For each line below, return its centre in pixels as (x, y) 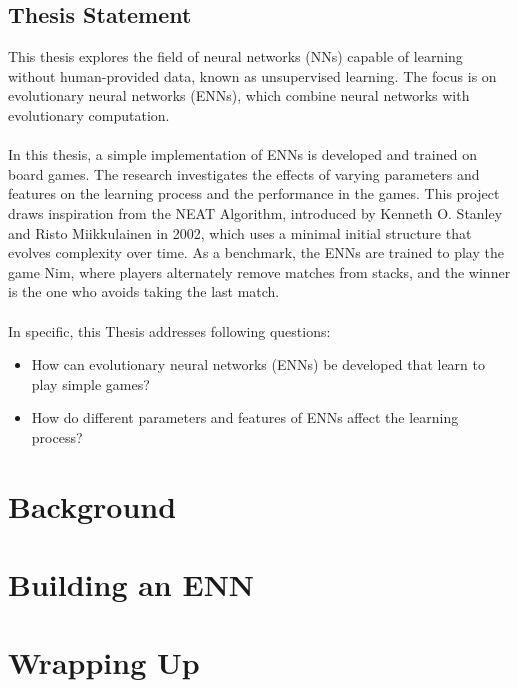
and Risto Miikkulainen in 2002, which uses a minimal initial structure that (240, 232)
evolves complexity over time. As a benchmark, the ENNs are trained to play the (256, 252)
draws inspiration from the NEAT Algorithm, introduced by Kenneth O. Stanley (255, 212)
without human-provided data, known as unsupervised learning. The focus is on (252, 75)
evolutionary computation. (89, 114)
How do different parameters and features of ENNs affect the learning (245, 417)
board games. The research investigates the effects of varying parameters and (244, 173)
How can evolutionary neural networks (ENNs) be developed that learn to (258, 364)
